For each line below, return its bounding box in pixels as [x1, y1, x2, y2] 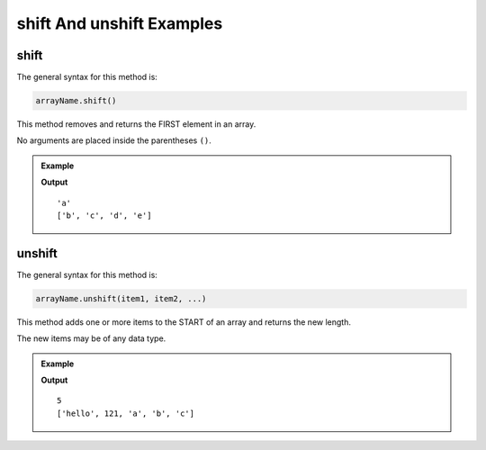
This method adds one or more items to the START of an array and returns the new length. [16, 316, 351, 328]
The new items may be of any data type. [16, 333, 166, 344]
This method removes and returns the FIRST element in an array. [16, 119, 256, 130]
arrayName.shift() [35, 95, 117, 106]
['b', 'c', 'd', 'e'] [57, 210, 152, 220]
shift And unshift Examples [16, 13, 223, 33]
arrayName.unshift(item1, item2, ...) [35, 293, 207, 303]
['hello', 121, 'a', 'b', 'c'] [57, 408, 195, 418]
